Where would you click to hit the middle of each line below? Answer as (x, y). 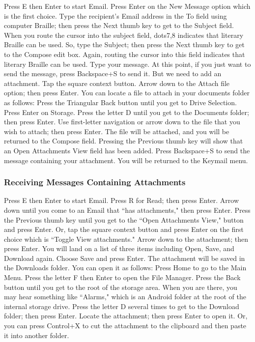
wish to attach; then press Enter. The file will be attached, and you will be (117, 131)
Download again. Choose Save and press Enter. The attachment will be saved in (125, 258)
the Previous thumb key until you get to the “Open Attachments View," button (124, 219)
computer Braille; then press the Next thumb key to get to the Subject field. (119, 25)
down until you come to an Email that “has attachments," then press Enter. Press (127, 210)
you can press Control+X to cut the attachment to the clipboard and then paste (125, 326)
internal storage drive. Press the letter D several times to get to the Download (122, 306)
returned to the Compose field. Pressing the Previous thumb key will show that (124, 141)
